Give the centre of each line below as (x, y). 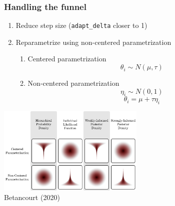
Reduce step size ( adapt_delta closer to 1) (81, 25)
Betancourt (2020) (32, 197)
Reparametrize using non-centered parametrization (93, 42)
